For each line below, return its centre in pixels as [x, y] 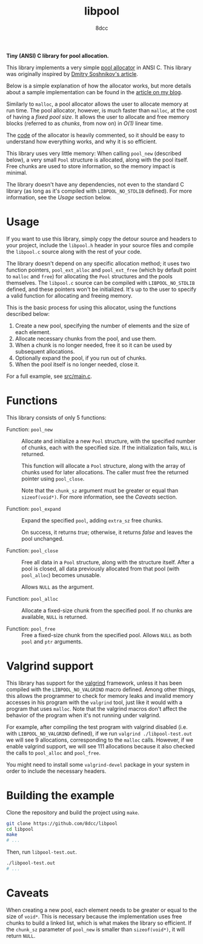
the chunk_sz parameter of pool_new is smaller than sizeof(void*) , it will [95, 929]
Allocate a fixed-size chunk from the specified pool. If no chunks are [107, 610]
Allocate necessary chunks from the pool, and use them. [85, 338]
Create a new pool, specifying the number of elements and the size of [102, 326]
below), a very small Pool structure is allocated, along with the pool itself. [97, 160]
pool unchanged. [43, 538]
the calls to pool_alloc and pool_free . [54, 753]
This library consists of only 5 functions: [56, 417]
